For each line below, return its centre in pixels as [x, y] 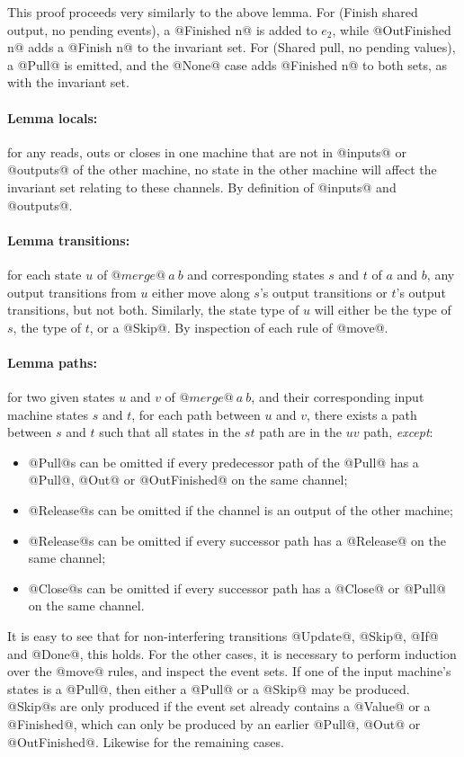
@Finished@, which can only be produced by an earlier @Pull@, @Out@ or [214, 724]
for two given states [61, 397]
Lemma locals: [53, 117]
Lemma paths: [52, 362]
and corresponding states [256, 274]
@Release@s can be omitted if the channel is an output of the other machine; [241, 510]
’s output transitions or [323, 292]
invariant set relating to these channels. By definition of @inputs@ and [202, 187]
